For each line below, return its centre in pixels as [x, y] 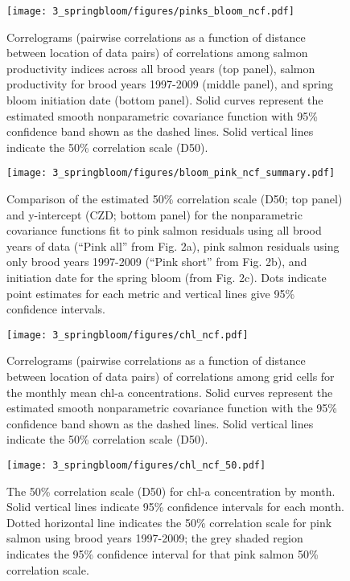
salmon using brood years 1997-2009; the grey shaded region [155, 538]
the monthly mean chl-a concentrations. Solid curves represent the [170, 392]
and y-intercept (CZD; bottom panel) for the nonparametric [154, 214]
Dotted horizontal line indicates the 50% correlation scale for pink [169, 522]
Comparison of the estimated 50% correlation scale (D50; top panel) [175, 199]
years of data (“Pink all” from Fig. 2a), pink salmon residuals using [173, 245]
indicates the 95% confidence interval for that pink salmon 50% [163, 554]
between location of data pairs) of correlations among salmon [157, 53]
